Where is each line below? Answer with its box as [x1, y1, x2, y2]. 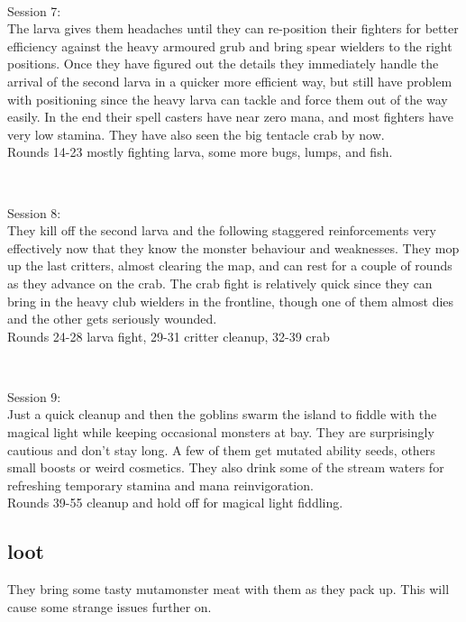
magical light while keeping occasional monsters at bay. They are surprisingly [7, 423, 434, 442]
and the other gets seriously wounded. [7, 309, 217, 328]
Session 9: [7, 387, 61, 406]
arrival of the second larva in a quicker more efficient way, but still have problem [7, 71, 452, 90]
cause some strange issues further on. [7, 597, 212, 616]
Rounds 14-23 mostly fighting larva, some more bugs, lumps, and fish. [7, 142, 393, 161]
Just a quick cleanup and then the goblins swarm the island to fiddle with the [7, 405, 437, 424]
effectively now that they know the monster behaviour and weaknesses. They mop [7, 238, 460, 257]
